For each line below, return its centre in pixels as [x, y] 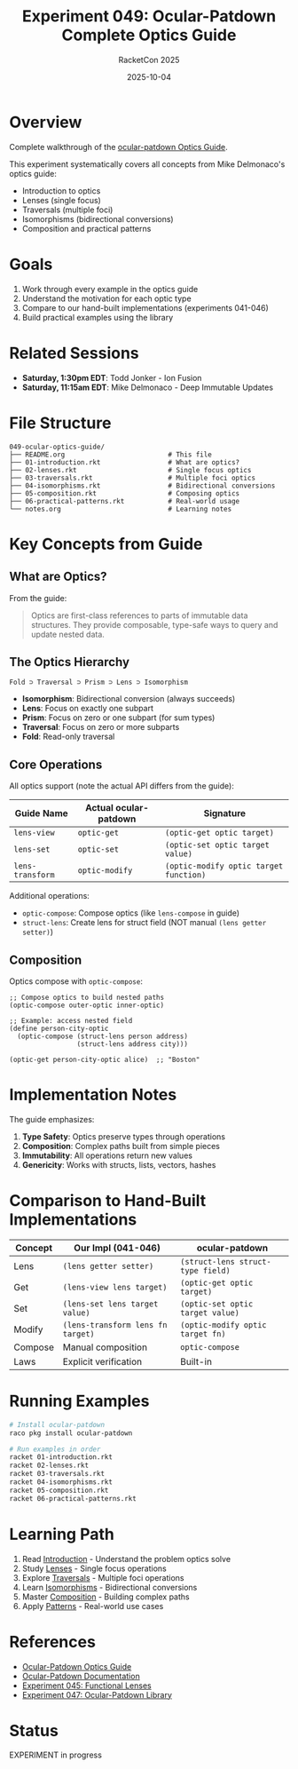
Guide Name [41, 813]
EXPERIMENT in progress [55, 1755]
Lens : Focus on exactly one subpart [87, 709]
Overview [46, 122]
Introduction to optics [61, 190]
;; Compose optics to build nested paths [87, 997]
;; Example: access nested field [71, 1020]
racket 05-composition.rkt [59, 1490]
